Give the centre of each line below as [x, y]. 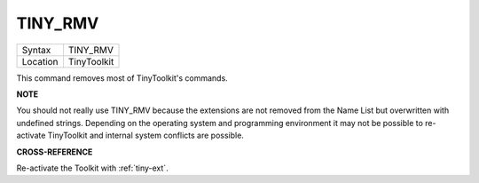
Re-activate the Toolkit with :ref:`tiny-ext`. [92, 168]
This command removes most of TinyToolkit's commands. [122, 78]
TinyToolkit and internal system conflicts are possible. [145, 135]
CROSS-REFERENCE [55, 152]
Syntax [36, 50]
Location [40, 61]
